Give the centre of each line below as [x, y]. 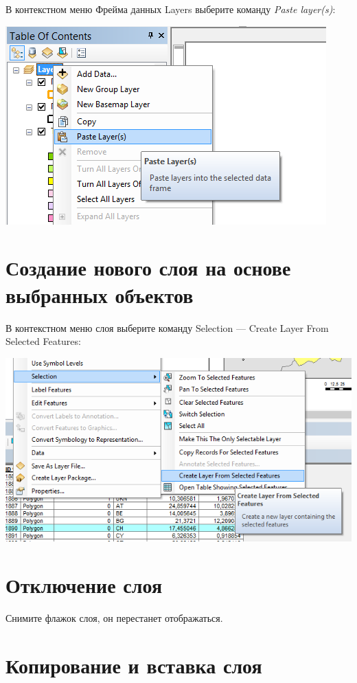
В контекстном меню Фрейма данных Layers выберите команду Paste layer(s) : [171, 9]
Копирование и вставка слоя [134, 665]
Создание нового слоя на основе [148, 268]
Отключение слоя [84, 584]
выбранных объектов [100, 294]
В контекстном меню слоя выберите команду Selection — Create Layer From [167, 327]
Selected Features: [43, 341]
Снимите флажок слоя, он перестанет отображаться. [114, 617]
